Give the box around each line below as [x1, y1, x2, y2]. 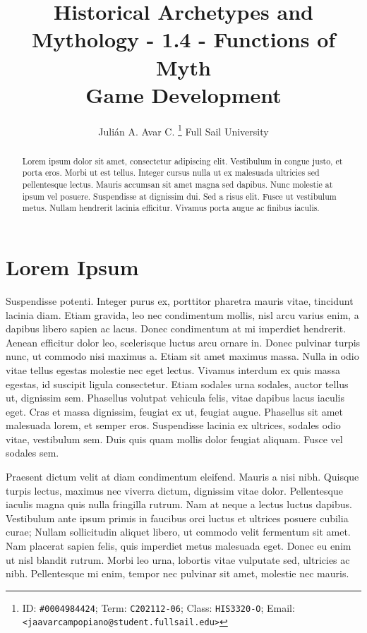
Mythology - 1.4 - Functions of [31, 25, 336, 54]
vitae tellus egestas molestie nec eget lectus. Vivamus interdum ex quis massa [6, 362, 340, 377]
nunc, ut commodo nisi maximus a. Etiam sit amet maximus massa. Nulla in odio [6, 349, 359, 363]
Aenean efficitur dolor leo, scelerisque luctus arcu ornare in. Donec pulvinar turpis [6, 334, 361, 349]
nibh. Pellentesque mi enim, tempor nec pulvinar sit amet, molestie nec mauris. [6, 566, 349, 581]
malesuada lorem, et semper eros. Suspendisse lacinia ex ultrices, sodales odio [6, 418, 341, 433]
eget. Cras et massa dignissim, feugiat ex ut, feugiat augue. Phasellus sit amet [6, 404, 343, 418]
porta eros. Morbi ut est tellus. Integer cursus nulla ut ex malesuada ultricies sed [22, 167, 320, 179]
